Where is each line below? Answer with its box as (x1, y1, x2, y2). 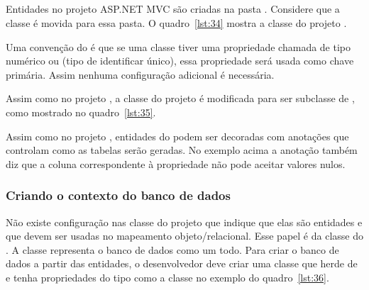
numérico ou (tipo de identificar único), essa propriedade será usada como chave (6, 53, 354, 68)
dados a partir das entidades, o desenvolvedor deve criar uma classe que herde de (6, 256, 358, 271)
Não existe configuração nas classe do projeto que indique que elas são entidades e (6, 214, 363, 229)
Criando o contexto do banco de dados (6, 186, 231, 204)
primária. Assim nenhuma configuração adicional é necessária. (6, 67, 275, 82)
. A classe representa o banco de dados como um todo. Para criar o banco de (6, 242, 339, 257)
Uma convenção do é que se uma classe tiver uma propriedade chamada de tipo (6, 39, 351, 54)
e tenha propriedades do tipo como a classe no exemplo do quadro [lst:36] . (6, 269, 329, 284)
